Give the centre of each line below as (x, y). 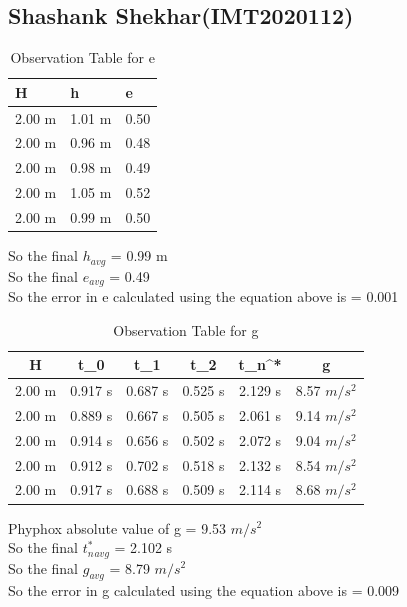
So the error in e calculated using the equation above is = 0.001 (203, 296)
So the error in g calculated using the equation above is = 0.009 (204, 590)
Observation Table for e (82, 57)
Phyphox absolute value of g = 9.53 (117, 527)
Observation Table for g (186, 329)
